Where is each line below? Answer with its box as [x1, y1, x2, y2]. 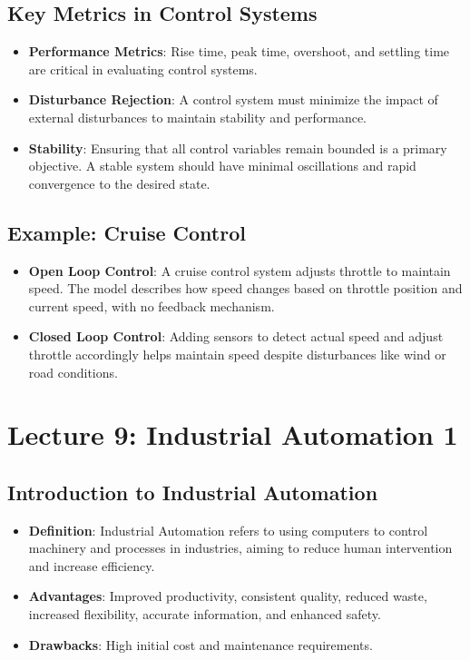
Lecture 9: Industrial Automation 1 [7, 416, 458, 453]
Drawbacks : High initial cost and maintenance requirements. [28, 635, 373, 654]
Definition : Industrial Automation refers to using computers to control [28, 520, 428, 539]
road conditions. [28, 362, 118, 381]
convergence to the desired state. [28, 173, 211, 192]
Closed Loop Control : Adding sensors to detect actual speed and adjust [28, 327, 444, 346]
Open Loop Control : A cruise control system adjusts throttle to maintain [28, 261, 451, 280]
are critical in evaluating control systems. [28, 59, 258, 78]
